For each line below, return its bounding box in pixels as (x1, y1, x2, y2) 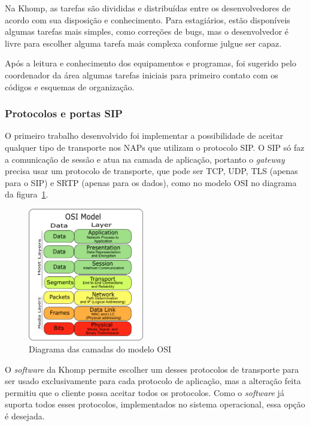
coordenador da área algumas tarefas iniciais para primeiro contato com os (5, 68, 278, 81)
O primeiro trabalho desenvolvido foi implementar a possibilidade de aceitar (5, 129, 284, 142)
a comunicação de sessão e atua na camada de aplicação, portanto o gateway (5, 153, 285, 165)
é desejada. (5, 410, 45, 422)
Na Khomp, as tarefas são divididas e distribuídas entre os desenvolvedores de (5, 2, 291, 14)
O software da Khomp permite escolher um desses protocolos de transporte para (5, 363, 299, 375)
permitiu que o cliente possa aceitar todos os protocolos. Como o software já (5, 386, 284, 398)
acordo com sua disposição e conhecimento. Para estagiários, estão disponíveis (5, 13, 290, 26)
